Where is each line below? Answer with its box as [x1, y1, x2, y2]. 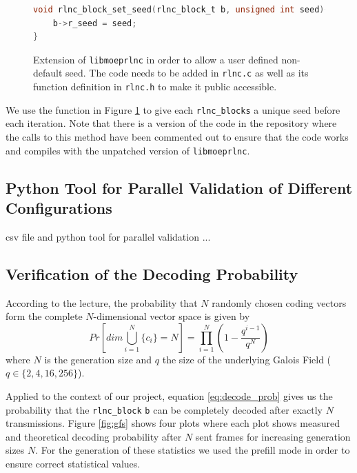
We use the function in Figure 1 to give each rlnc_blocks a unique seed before [6, 102, 340, 117]
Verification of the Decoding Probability [6, 263, 298, 284]
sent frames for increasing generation [195, 429, 351, 443]
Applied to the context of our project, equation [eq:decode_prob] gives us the [6, 389, 333, 403]
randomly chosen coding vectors [212, 295, 347, 310]
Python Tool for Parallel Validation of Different [6, 177, 353, 198]
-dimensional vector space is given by [93, 309, 250, 323]
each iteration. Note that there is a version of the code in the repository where [6, 116, 337, 130]
